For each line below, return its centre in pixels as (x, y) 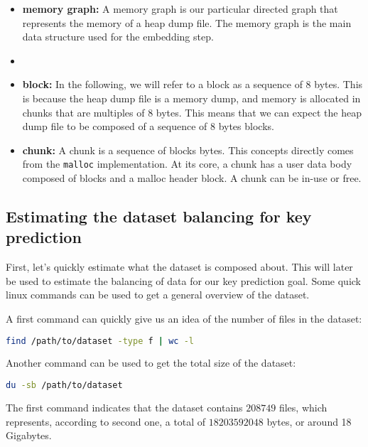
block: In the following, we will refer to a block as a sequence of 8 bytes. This (193, 84)
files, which (303, 407)
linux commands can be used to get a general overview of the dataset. (158, 295)
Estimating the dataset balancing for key (159, 216)
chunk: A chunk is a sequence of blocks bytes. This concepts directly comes (188, 150)
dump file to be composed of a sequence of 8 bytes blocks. (148, 126)
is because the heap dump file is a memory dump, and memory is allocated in (191, 98)
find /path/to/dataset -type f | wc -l (100, 341)
